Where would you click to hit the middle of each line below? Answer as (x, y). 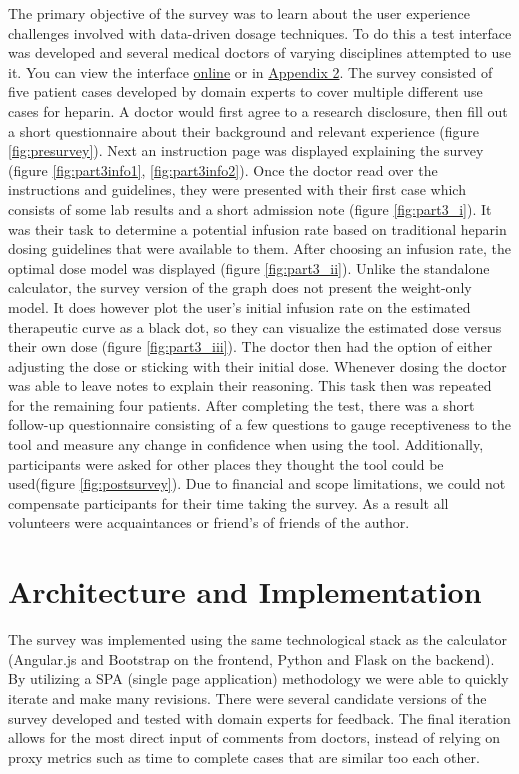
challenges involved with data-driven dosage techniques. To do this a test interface (260, 32)
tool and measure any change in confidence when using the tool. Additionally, (246, 444)
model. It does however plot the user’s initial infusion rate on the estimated (239, 306)
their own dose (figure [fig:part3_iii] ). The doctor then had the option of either (250, 346)
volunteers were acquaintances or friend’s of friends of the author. (209, 522)
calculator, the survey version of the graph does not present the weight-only (240, 287)
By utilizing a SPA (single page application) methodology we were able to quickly (258, 678)
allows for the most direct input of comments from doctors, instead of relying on (254, 737)
